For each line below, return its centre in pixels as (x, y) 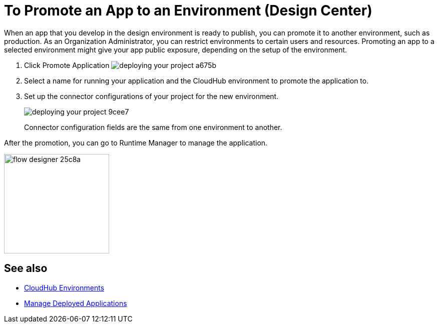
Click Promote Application (67, 65)
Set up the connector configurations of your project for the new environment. (151, 96)
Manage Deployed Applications (76, 303)
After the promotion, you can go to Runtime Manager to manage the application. (136, 142)
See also (26, 268)
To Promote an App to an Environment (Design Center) (188, 10)
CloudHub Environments (64, 287)
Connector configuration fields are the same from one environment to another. (153, 127)
